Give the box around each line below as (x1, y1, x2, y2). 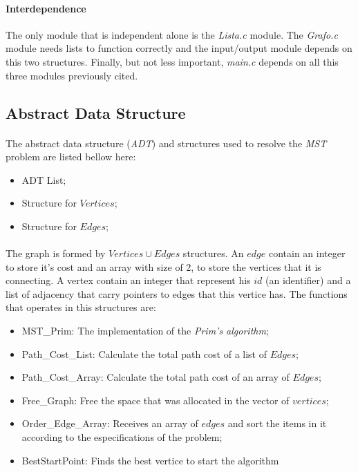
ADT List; (21, 172, 66, 187)
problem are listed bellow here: (6, 149, 136, 164)
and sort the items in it (227, 416, 327, 431)
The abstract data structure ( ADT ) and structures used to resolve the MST (6, 135, 327, 150)
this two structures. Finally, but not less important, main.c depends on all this (6, 54, 339, 68)
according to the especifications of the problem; (21, 430, 223, 444)
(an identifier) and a (265, 273, 351, 287)
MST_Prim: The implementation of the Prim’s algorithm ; (21, 323, 269, 338)
